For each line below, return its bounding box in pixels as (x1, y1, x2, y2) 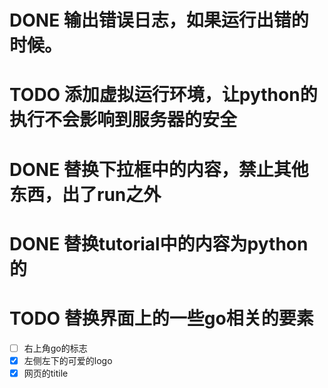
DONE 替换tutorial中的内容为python (9, 232, 309, 255)
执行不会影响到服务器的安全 (9, 109, 238, 131)
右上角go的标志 (23, 342, 88, 354)
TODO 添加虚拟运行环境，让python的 (9, 84, 318, 106)
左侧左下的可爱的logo (23, 354, 113, 366)
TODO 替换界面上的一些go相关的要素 (9, 307, 314, 330)
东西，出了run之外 (9, 183, 162, 206)
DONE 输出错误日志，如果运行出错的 (9, 9, 309, 32)
